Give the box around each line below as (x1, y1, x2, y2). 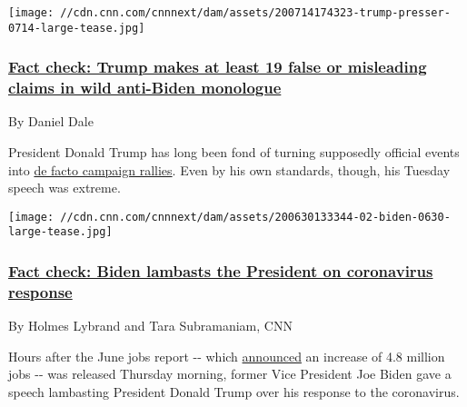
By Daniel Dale (8, 112, 94, 131)
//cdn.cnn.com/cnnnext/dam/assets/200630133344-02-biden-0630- (60, 210, 451, 223)
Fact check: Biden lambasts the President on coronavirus (8, 260, 433, 283)
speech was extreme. (8, 178, 121, 197)
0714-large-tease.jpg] (8, 21, 145, 35)
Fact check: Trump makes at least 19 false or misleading (8, 55, 427, 78)
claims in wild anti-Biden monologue (8, 76, 282, 99)
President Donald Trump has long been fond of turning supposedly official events (8, 143, 460, 162)
